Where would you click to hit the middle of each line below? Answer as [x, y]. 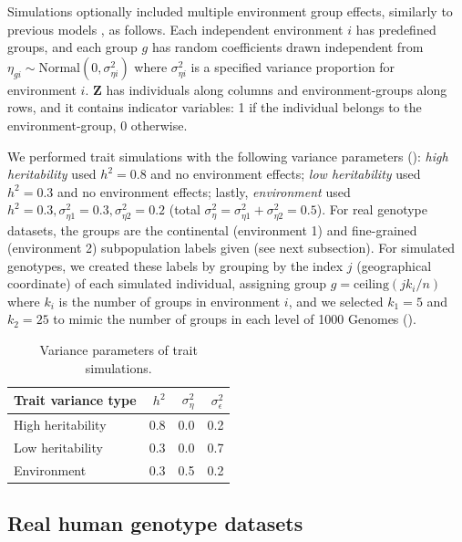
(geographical [394, 265]
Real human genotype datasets [155, 523]
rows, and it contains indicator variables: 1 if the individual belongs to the [215, 107]
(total [185, 209]
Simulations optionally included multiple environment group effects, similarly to [230, 11]
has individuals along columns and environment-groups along [277, 89]
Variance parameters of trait [118, 350]
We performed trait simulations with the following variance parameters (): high [228, 156]
